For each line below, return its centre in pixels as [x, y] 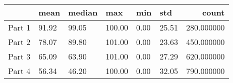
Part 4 [19, 71]
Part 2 [19, 42]
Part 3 [19, 56]
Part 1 [19, 27]
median [83, 12]
